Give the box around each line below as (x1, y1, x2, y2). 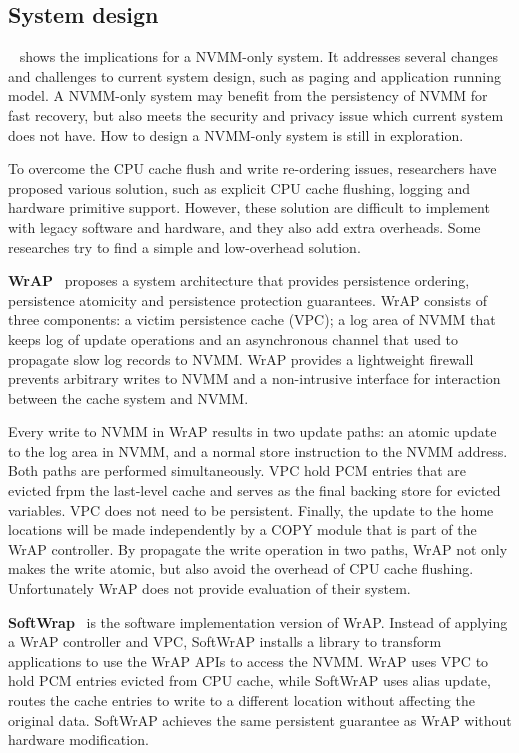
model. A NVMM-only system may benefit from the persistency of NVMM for (8, 85, 488, 106)
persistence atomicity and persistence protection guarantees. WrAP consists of (8, 289, 487, 310)
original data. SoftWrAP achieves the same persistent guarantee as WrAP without (8, 709, 512, 730)
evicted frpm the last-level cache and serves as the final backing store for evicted (8, 480, 501, 501)
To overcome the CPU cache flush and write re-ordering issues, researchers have (8, 158, 497, 179)
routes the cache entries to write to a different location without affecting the (8, 690, 475, 711)
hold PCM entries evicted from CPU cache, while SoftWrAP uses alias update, (8, 670, 491, 691)
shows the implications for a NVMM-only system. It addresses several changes (19, 46, 499, 67)
